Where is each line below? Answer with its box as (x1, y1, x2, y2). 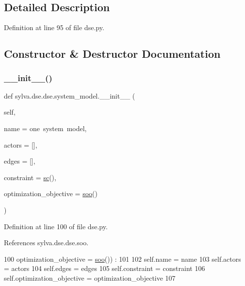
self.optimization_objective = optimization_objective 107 (4, 272, 176, 283)
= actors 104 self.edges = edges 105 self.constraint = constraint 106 (4, 263, 205, 273)
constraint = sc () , (4, 172, 56, 182)
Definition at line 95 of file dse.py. (4, 22, 104, 33)
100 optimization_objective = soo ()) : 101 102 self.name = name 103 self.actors (4, 253, 241, 264)
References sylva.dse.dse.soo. (4, 237, 89, 248)
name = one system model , (4, 123, 87, 133)
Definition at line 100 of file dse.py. (4, 221, 108, 231)
